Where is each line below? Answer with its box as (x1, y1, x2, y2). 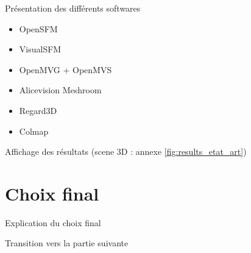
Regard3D (19, 104, 57, 116)
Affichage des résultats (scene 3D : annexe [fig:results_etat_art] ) (5, 145, 247, 158)
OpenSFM (19, 22, 58, 35)
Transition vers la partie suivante (5, 237, 129, 249)
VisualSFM (19, 43, 62, 55)
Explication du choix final (5, 216, 101, 229)
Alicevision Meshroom (19, 84, 102, 96)
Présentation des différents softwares (5, 2, 141, 14)
